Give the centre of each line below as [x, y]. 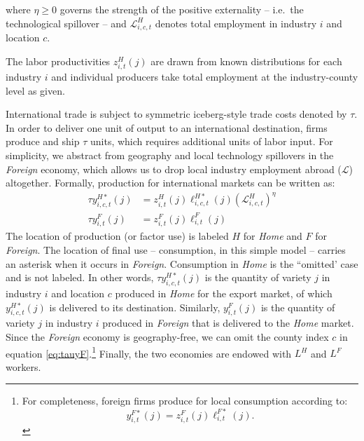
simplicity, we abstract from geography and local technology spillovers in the [170, 155]
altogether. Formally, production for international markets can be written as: [170, 183]
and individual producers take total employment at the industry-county [205, 77]
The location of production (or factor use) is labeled [117, 236]
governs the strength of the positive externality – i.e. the [182, 9]
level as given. [35, 90]
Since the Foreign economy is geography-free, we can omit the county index [167, 337]
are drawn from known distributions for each [246, 61]
